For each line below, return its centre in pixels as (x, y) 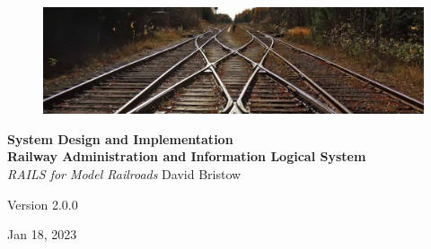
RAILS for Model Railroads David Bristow (124, 174)
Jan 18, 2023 (42, 234)
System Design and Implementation (120, 138)
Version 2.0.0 (43, 204)
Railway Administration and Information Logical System (187, 156)
